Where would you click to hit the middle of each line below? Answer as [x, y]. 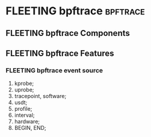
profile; [23, 109]
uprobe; [24, 90]
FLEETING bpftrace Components [68, 33]
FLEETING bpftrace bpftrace [75, 11]
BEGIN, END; [30, 128]
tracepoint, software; [40, 96]
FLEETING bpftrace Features [60, 53]
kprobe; [24, 83]
